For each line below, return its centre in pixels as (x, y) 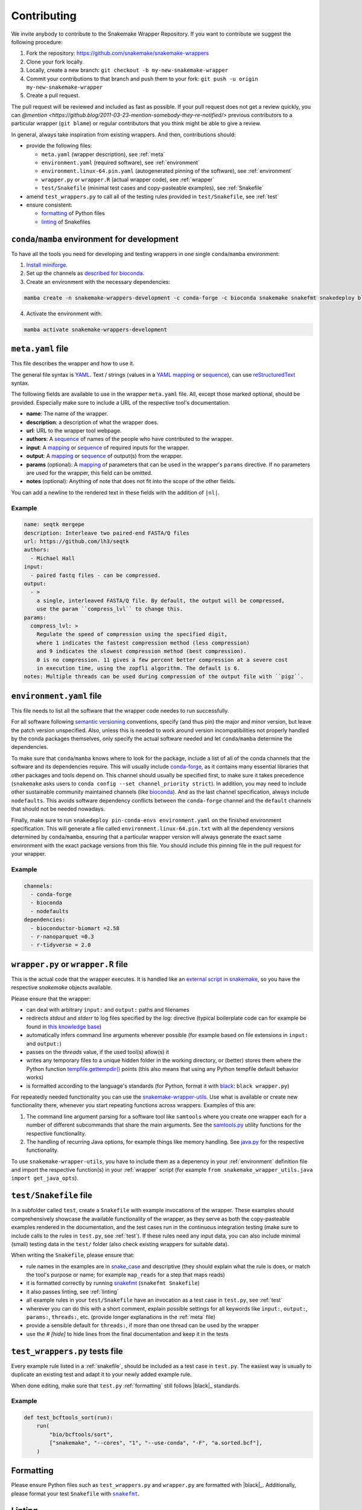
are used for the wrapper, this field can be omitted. (89, 473)
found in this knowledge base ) (64, 1026)
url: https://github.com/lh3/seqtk (76, 541)
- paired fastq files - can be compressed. (96, 575)
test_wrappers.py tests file (67, 1351)
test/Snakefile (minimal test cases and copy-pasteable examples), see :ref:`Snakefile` (153, 188)
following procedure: (37, 42)
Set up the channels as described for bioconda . (85, 273)
